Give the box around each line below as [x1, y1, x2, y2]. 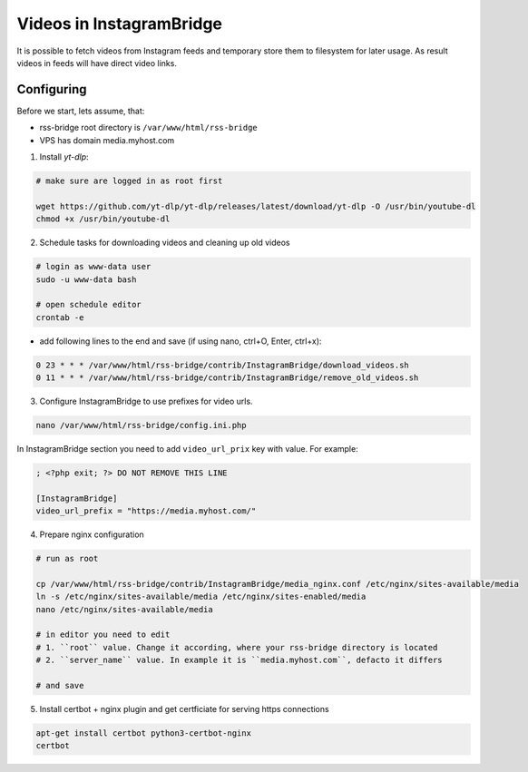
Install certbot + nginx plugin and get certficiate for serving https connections [39, 704, 330, 715]
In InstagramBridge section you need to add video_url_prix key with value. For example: [16, 444, 358, 454]
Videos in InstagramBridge [16, 14, 222, 34]
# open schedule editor [35, 299, 142, 310]
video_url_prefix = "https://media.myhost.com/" [35, 506, 257, 516]
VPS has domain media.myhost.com [39, 134, 175, 145]
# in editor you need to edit [35, 630, 171, 640]
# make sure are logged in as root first [35, 176, 223, 186]
